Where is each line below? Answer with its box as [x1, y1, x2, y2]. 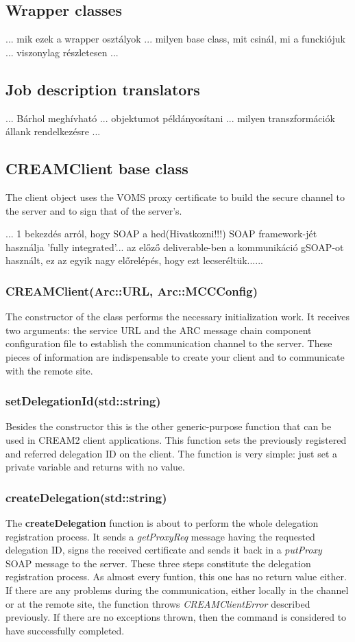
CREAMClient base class [5, 158, 188, 179]
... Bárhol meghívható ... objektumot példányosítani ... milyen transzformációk [5, 110, 335, 125]
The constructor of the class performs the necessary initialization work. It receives [5, 309, 350, 324]
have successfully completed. [5, 623, 125, 637]
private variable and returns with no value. [5, 460, 185, 474]
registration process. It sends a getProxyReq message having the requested [5, 529, 315, 543]
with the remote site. [5, 363, 93, 377]
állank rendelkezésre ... [5, 124, 101, 139]
